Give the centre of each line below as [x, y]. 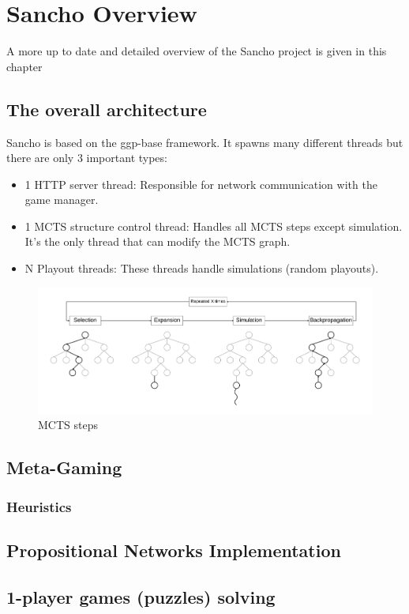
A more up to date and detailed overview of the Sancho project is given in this [197, 51]
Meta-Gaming [64, 467]
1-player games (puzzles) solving [141, 596]
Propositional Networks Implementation [174, 550]
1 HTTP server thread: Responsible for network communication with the [201, 184]
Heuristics [39, 506]
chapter [24, 66]
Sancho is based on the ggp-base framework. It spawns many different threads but [205, 142]
